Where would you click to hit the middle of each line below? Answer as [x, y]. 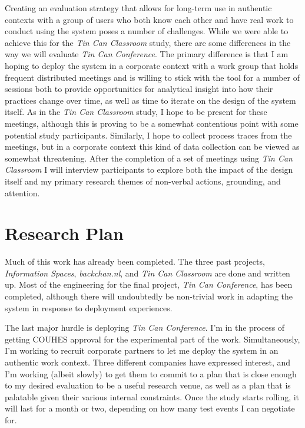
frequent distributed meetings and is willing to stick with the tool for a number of [152, 77]
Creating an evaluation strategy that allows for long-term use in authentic [138, 8]
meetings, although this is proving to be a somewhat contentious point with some [152, 123]
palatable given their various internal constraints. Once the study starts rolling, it [152, 396]
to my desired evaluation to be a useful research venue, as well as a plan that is [148, 385]
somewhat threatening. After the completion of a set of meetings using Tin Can [149, 158]
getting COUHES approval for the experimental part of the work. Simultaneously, [152, 339]
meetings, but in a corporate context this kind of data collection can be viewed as [152, 146]
